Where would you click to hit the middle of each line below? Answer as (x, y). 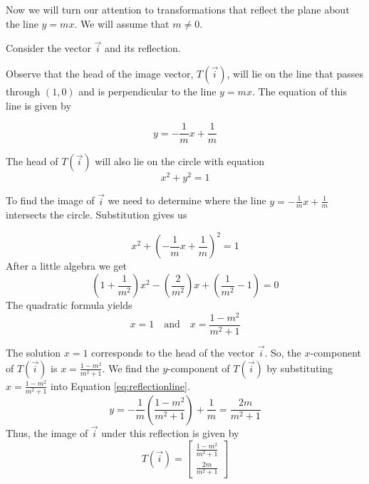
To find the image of (50, 200)
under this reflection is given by (170, 432)
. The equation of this (299, 91)
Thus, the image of (47, 432)
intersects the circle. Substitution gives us (97, 215)
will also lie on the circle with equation (180, 161)
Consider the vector (48, 48)
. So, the (283, 353)
